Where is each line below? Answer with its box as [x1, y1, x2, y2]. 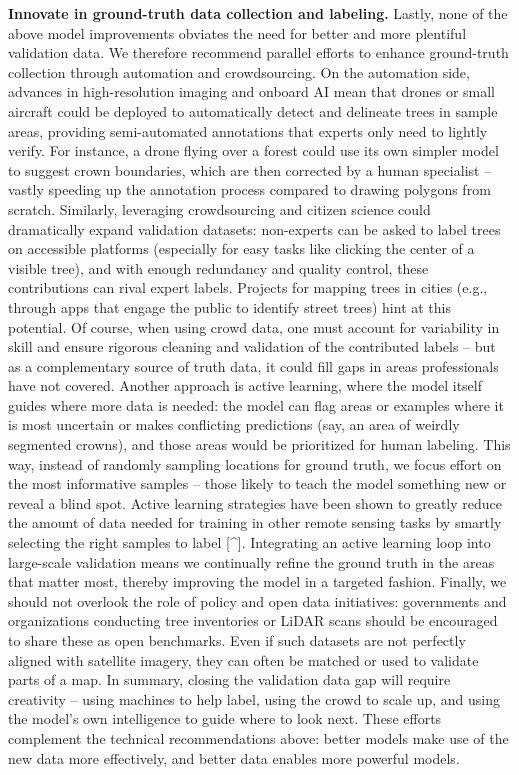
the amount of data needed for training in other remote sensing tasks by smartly [8, 512, 502, 533]
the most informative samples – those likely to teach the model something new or [8, 473, 507, 494]
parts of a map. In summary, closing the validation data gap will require [8, 669, 451, 690]
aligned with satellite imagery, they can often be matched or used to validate [8, 649, 479, 670]
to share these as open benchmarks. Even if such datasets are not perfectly [8, 630, 466, 650]
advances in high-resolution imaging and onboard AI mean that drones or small [8, 81, 495, 102]
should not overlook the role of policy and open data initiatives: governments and [8, 590, 507, 611]
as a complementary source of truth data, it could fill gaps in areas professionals [8, 355, 499, 376]
